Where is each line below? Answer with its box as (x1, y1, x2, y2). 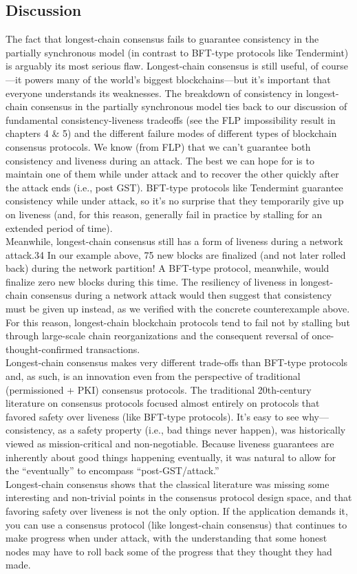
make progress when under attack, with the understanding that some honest (6, 531, 327, 545)
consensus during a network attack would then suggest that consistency (30, 288, 332, 302)
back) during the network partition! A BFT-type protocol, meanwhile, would (6, 261, 329, 275)
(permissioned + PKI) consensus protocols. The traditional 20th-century (6, 382, 312, 396)
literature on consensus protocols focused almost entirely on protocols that (6, 396, 320, 410)
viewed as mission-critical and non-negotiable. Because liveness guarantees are (6, 436, 334, 451)
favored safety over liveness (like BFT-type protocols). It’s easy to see (6, 409, 299, 423)
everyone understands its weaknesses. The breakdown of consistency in (6, 85, 303, 100)
